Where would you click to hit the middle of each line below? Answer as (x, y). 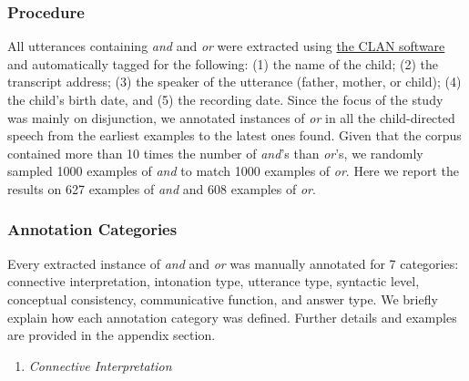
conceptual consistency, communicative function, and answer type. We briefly (223, 299)
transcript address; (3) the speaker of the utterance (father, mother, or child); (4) (234, 82)
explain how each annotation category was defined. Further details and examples (232, 317)
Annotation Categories (92, 229)
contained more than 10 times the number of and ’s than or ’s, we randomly (215, 153)
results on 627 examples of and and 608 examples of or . (162, 188)
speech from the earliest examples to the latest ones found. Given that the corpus (234, 135)
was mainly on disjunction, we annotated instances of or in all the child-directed (231, 117)
